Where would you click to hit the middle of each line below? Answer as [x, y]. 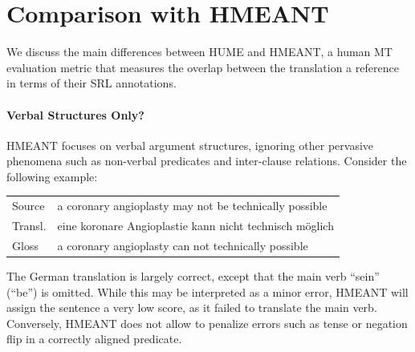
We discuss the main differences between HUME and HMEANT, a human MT [199, 52]
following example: [52, 176]
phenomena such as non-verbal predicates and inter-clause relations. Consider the [207, 161]
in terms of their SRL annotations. [92, 83]
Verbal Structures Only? [75, 114]
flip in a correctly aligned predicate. [94, 339]
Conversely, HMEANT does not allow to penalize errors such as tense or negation [207, 323]
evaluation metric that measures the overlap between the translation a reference [203, 67]
